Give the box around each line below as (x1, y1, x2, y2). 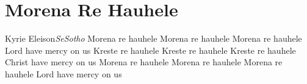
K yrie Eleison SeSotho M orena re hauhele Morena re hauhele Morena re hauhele (5, 32, 302, 45)
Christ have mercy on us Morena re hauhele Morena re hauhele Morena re (5, 56, 283, 68)
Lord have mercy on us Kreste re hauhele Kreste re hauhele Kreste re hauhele (5, 44, 296, 56)
